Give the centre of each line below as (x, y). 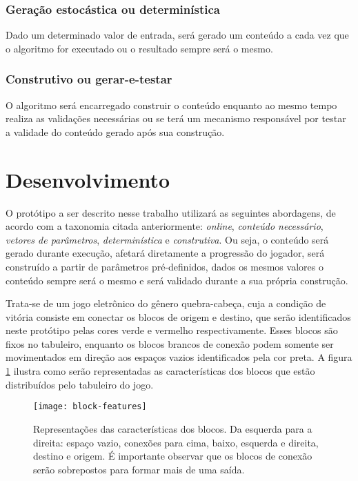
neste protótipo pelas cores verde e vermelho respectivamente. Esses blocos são (172, 330)
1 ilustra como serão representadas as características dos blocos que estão (160, 371)
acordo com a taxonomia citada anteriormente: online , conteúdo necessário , (165, 226)
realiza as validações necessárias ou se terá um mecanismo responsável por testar (176, 118)
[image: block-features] (90, 407)
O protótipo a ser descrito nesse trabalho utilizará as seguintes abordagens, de (171, 212)
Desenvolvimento (88, 179)
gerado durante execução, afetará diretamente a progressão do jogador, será (165, 253)
